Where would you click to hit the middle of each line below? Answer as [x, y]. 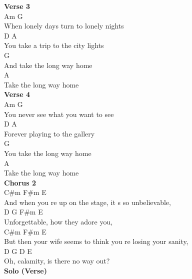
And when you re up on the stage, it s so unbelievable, [87, 202]
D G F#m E [23, 212]
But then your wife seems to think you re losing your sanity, [96, 241]
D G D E [18, 251]
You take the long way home [48, 153]
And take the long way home [48, 65]
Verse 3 [17, 6]
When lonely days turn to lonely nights [64, 26]
